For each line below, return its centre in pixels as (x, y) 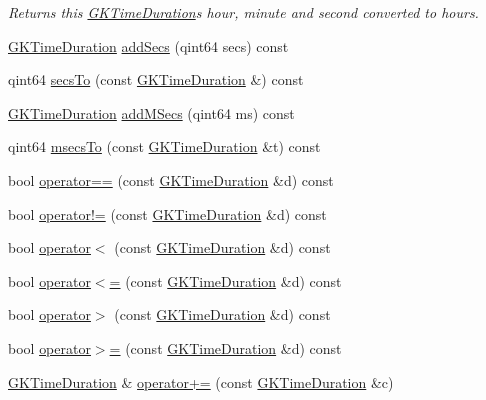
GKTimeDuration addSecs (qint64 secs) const (148, 45)
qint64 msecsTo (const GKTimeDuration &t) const (164, 146)
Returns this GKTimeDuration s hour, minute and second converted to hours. (243, 12)
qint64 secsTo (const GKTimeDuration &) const (156, 79)
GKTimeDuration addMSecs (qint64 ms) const (151, 112)
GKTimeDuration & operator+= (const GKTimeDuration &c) (201, 381)
